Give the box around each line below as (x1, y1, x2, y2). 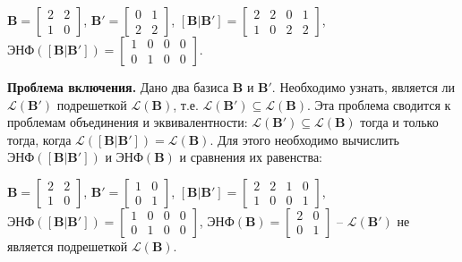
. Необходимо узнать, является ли (271, 78, 456, 96)
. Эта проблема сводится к (306, 95, 451, 114)
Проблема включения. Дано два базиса (7, 78, 229, 96)
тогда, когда (7, 130, 72, 148)
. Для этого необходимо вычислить (210, 130, 399, 148)
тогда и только (360, 113, 439, 131)
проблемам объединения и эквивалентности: (7, 113, 248, 131)
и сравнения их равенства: (179, 148, 323, 166)
